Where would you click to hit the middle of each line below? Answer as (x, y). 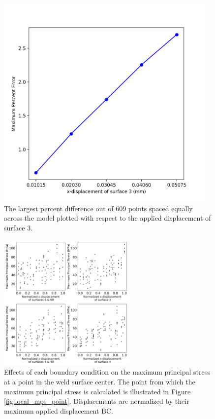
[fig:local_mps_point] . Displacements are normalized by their (97, 401)
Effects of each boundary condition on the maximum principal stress (107, 372)
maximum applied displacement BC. (59, 410)
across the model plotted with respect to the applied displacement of (107, 218)
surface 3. (18, 227)
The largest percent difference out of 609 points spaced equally (98, 208)
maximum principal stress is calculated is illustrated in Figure (97, 391)
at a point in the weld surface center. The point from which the (100, 381)
